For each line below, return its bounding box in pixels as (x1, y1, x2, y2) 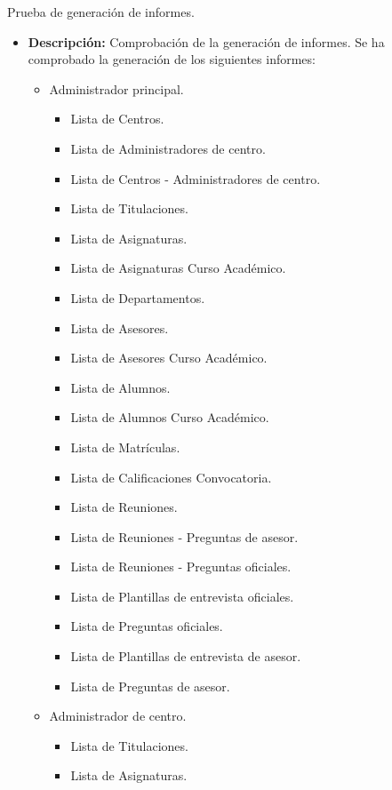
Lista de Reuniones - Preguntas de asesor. (70, 527, 299, 546)
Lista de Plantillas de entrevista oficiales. (70, 587, 294, 605)
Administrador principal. (49, 79, 184, 98)
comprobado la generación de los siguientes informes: (28, 50, 316, 68)
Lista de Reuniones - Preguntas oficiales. (70, 557, 292, 576)
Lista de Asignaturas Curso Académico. (70, 259, 286, 277)
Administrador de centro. (49, 706, 187, 725)
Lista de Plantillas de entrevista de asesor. (70, 647, 301, 666)
